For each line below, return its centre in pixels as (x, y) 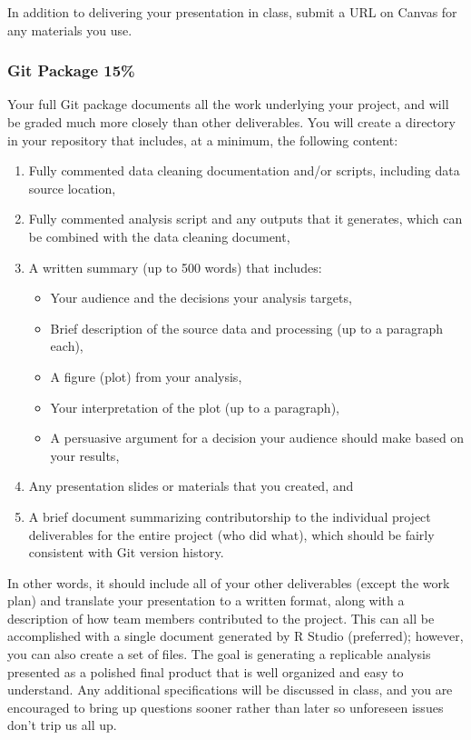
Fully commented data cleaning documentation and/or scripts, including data (244, 170)
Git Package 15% (71, 70)
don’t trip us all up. (62, 725)
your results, (85, 455)
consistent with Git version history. (126, 552)
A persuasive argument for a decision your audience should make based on (257, 438)
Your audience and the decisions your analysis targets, (201, 298)
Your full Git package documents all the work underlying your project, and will (228, 104)
